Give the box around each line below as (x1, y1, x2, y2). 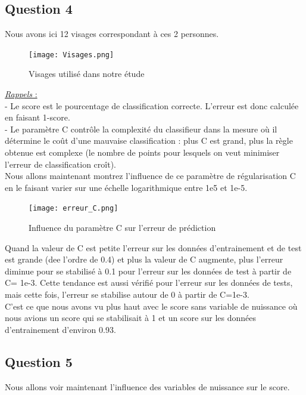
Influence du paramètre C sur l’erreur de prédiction (29, 221, 216, 234)
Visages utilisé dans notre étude (29, 67, 145, 80)
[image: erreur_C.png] (29, 204, 118, 213)
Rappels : (5, 88, 38, 100)
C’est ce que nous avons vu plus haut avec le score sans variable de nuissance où (5, 300, 298, 312)
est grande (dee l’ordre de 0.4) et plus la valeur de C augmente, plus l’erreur (5, 253, 283, 266)
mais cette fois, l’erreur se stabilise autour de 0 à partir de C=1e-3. (5, 288, 249, 301)
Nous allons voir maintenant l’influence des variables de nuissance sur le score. (5, 380, 290, 393)
